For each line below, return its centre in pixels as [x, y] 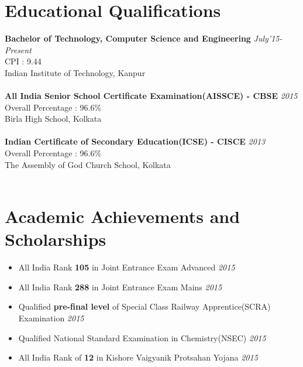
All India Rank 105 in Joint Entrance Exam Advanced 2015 [127, 267]
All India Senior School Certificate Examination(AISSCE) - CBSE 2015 [151, 96]
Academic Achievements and [123, 216]
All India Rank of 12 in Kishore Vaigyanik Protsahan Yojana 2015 [138, 357]
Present [18, 49]
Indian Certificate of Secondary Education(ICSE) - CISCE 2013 [135, 141]
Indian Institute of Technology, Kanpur [75, 72]
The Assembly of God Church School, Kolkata [88, 164]
